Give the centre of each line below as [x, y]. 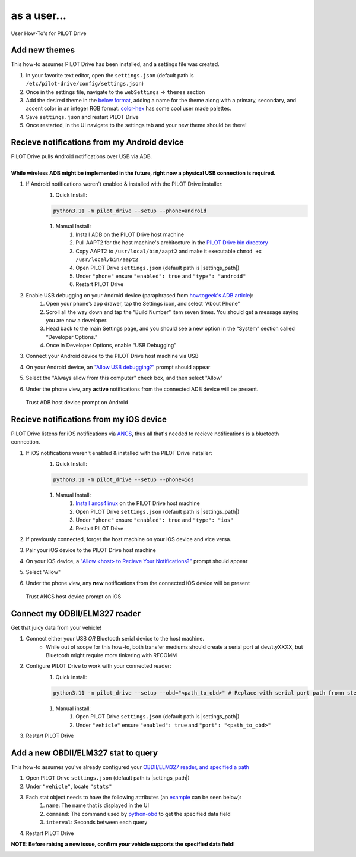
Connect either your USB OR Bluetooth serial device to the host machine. [115, 639]
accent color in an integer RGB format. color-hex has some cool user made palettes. [128, 109]
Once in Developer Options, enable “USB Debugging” [111, 346]
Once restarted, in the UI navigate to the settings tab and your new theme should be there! [136, 125]
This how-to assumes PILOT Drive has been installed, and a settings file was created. [115, 64]
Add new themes [43, 50]
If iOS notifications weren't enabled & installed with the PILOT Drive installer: [119, 453]
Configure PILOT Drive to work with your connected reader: [98, 666]
